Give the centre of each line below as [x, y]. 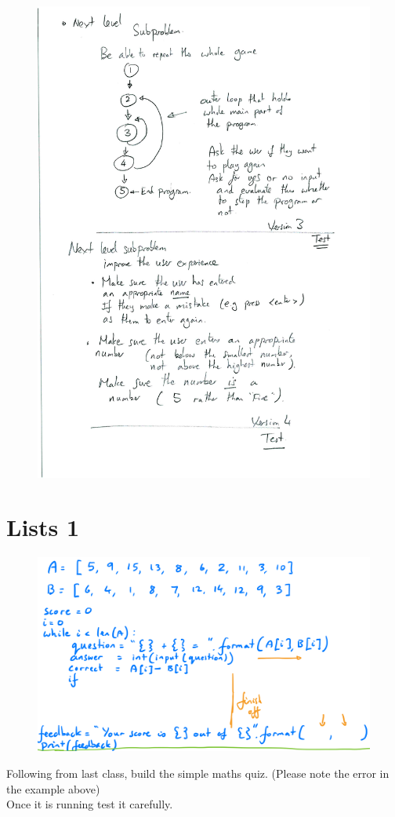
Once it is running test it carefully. [90, 804]
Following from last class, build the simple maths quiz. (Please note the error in [198, 773]
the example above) [53, 788]
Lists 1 [43, 527]
